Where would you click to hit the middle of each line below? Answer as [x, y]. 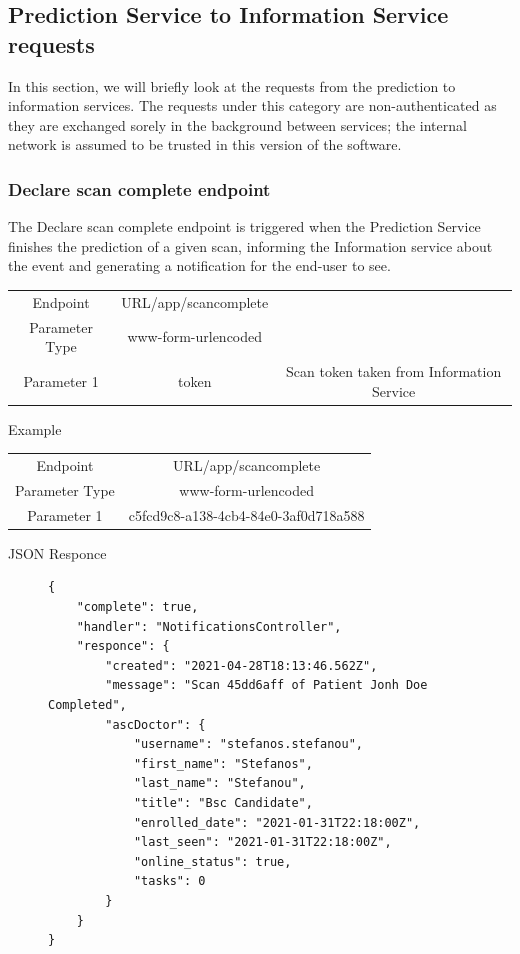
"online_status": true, [212, 861]
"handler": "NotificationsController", [209, 626]
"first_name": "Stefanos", [223, 763]
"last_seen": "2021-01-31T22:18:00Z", [262, 842]
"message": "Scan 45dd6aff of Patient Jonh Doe [266, 685]
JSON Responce [57, 552]
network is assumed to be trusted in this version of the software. [205, 144]
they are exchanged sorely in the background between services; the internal [237, 124]
